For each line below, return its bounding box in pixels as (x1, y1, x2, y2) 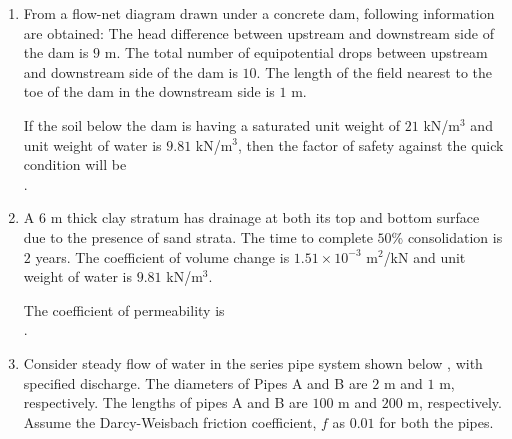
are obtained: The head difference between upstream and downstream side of (23, 22, 494, 43)
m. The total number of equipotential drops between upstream (104, 42, 488, 63)
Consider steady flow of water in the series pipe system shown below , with (23, 352, 483, 373)
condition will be (23, 154, 127, 175)
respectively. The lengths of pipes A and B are (23, 392, 308, 413)
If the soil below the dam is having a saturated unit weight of (23, 114, 401, 135)
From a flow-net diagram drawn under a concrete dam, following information (23, 3, 495, 23)
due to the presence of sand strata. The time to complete (23, 226, 373, 247)
